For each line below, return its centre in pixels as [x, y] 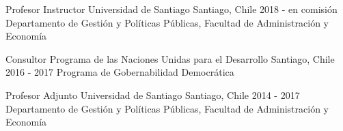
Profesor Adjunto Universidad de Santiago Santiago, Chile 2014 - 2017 [153, 94]
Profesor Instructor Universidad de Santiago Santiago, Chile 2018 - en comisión [171, 9]
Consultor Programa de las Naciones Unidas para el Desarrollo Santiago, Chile [170, 58]
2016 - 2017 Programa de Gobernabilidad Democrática [120, 72]
